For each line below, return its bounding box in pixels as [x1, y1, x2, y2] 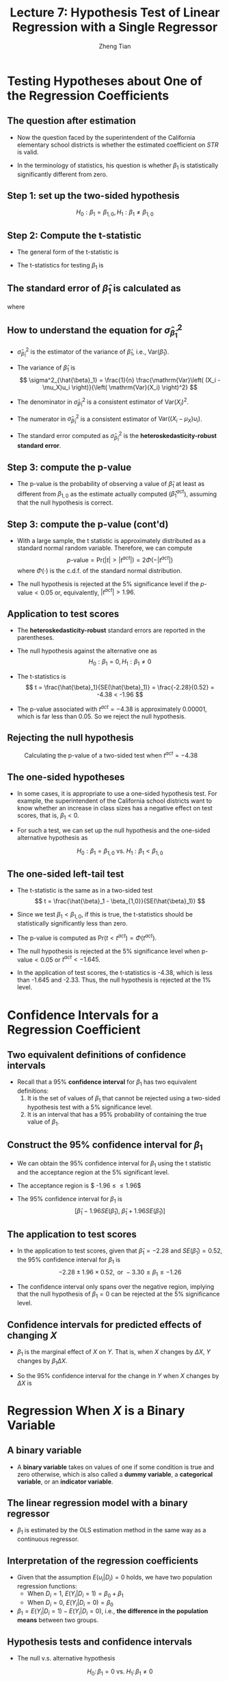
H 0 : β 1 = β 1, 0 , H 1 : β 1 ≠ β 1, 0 [76, 208, 154, 218]
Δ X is [16, 1379, 32, 1387]
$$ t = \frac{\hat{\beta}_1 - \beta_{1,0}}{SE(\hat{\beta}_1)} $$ [34, 897, 206, 906]
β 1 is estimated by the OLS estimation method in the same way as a [16, 1526, 206, 1536]
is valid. [16, 147, 39, 156]
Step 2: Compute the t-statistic [7, 230, 142, 241]
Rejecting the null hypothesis [7, 732, 135, 744]
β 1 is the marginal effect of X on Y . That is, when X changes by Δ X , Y [16, 1348, 211, 1357]
